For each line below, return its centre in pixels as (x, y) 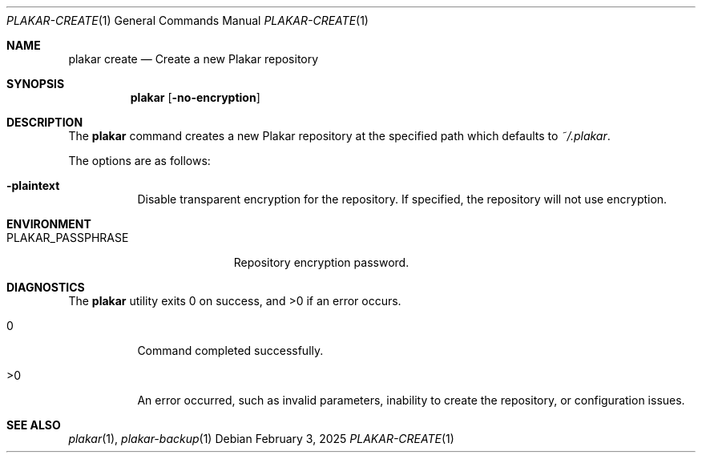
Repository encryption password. (321, 262)
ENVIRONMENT (49, 224)
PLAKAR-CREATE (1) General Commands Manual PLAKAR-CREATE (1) (188, 20)
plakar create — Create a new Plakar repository (194, 59)
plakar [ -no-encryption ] (195, 97)
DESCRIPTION (45, 122)
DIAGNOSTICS (46, 287)
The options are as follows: (139, 161)
